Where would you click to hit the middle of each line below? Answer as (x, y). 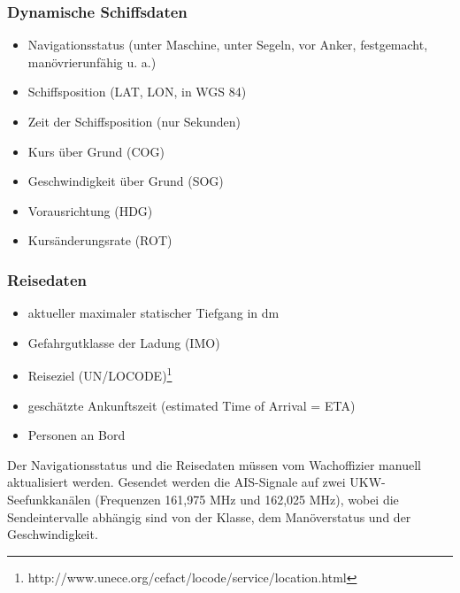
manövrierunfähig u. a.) (92, 62)
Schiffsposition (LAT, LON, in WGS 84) (137, 92)
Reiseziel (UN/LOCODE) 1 (100, 374)
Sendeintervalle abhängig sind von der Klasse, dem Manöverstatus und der (209, 516)
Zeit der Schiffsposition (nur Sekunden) (134, 121)
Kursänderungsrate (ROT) (100, 240)
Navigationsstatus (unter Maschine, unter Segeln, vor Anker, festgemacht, (228, 45)
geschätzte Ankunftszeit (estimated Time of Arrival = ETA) (192, 405)
